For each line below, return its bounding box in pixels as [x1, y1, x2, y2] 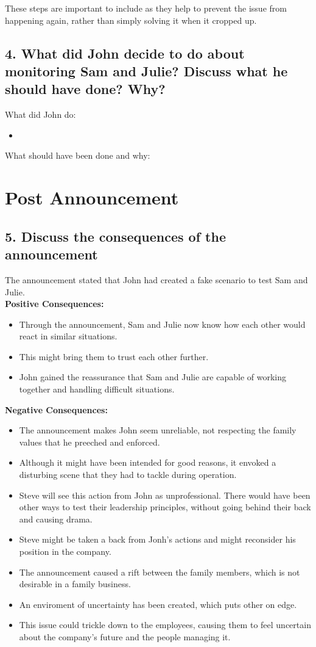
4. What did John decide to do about [5, 43, 245, 62]
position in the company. [19, 545, 111, 558]
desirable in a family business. [19, 577, 131, 590]
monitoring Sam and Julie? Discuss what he [5, 61, 288, 80]
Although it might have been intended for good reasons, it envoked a [19, 456, 276, 469]
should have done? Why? [5, 79, 166, 98]
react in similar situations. [19, 330, 118, 342]
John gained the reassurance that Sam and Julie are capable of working [19, 370, 287, 383]
